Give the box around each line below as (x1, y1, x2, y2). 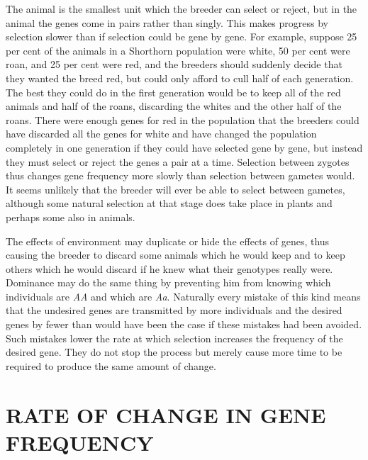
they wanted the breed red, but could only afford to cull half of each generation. (6, 70, 354, 85)
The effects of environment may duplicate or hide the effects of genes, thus (6, 233, 330, 248)
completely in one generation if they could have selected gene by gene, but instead (6, 140, 363, 155)
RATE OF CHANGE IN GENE (6, 400, 326, 429)
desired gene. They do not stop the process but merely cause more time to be (6, 344, 342, 359)
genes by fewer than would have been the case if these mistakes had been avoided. (6, 317, 362, 332)
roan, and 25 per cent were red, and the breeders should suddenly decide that (6, 57, 342, 72)
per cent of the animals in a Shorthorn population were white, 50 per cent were (6, 43, 350, 57)
